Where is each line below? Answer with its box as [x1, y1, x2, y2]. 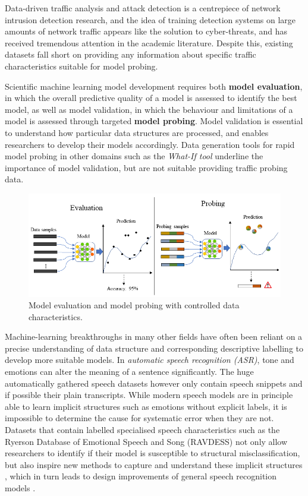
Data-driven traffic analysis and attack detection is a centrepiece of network [5, 2, 281, 14]
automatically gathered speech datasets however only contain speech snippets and [5, 377, 303, 389]
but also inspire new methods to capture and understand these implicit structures [5, 458, 303, 470]
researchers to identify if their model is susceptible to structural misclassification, [5, 447, 300, 459]
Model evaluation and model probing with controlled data [29, 299, 240, 311]
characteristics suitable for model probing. [5, 59, 158, 72]
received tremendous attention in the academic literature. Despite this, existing [5, 36, 293, 49]
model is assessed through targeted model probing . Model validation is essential [5, 115, 303, 127]
